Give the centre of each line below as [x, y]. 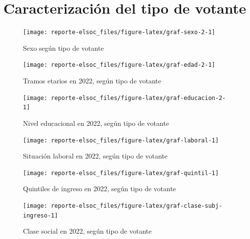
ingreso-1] [41, 215]
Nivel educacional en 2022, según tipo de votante [96, 123]
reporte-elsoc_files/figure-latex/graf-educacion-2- [138, 98]
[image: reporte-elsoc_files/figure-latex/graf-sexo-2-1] [119, 32]
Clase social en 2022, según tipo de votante [87, 231]
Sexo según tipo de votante [63, 48]
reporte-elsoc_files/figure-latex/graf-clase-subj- [137, 206]
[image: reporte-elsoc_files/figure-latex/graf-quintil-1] [121, 173]
